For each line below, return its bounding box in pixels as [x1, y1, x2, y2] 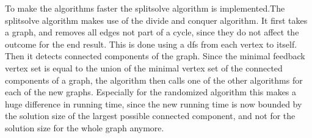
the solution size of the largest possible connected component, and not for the [5, 109, 296, 122]
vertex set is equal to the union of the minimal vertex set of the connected [5, 61, 283, 74]
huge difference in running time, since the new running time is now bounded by [5, 97, 302, 110]
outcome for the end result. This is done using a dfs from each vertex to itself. [5, 37, 297, 50]
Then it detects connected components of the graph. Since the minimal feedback [5, 49, 305, 62]
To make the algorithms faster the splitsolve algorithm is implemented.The [5, 2, 285, 14]
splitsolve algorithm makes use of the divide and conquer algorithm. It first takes [5, 13, 308, 26]
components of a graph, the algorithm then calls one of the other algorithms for [5, 73, 303, 86]
